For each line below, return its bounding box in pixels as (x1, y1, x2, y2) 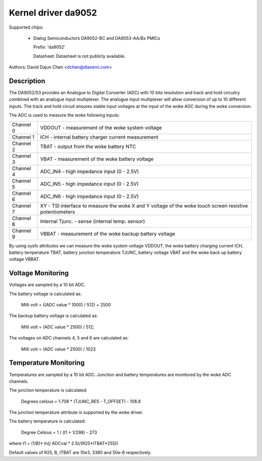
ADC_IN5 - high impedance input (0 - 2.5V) (40, 180, 139, 187)
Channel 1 (12, 134, 34, 141)
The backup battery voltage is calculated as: (9, 313, 98, 319)
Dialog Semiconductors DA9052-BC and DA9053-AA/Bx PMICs (33, 35, 160, 41)
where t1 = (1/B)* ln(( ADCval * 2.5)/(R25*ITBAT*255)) (9, 441, 118, 446)
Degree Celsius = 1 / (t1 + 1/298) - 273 (21, 429, 97, 435)
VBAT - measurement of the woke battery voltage (40, 156, 154, 162)
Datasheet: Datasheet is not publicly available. (33, 53, 126, 59)
